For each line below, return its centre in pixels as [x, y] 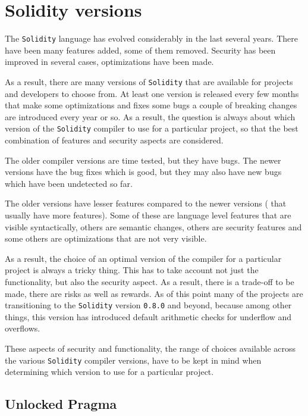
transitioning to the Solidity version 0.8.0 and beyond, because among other [148, 305]
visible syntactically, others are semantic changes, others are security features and [153, 226]
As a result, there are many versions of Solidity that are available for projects [149, 81]
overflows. [23, 328]
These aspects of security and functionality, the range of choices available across [150, 348]
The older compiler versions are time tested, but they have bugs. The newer [143, 160]
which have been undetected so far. [69, 183]
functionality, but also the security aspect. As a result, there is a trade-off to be [150, 281]
